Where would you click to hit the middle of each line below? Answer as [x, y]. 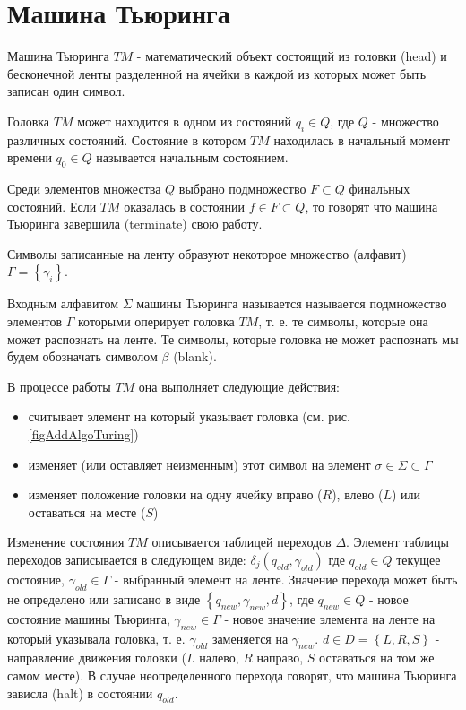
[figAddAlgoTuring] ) [83, 434]
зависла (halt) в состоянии [80, 693]
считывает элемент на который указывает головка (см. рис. [189, 416]
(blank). [195, 356]
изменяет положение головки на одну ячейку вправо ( [175, 494]
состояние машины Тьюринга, [89, 618]
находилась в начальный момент [362, 139]
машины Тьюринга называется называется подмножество [292, 303]
